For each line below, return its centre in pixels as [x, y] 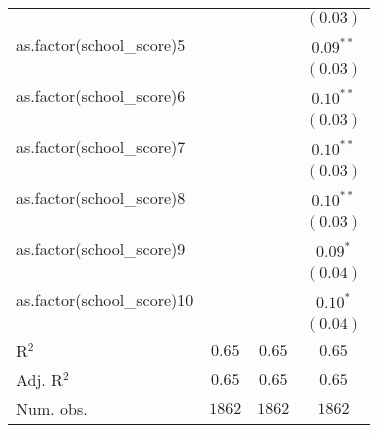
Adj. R [39, 379]
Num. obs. [52, 408]
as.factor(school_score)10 [105, 299]
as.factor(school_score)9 [101, 248]
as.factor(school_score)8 [101, 197]
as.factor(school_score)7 [101, 146]
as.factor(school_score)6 [101, 95]
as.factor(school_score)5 [101, 44]
